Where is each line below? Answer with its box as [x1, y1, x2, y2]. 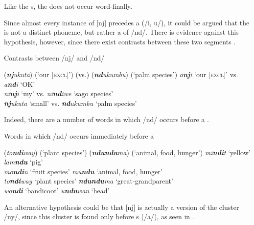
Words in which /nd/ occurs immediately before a [4, 130, 154, 141]
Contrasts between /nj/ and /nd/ [4, 53, 105, 63]
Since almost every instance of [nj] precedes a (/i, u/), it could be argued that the [4, 17, 250, 27]
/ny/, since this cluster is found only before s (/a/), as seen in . [4, 211, 194, 222]
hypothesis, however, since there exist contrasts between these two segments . [4, 36, 236, 46]
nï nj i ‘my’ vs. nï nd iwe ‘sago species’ [4, 88, 113, 99]
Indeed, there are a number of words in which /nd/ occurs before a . [4, 114, 209, 124]
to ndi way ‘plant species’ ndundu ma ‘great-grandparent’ [4, 176, 173, 186]
